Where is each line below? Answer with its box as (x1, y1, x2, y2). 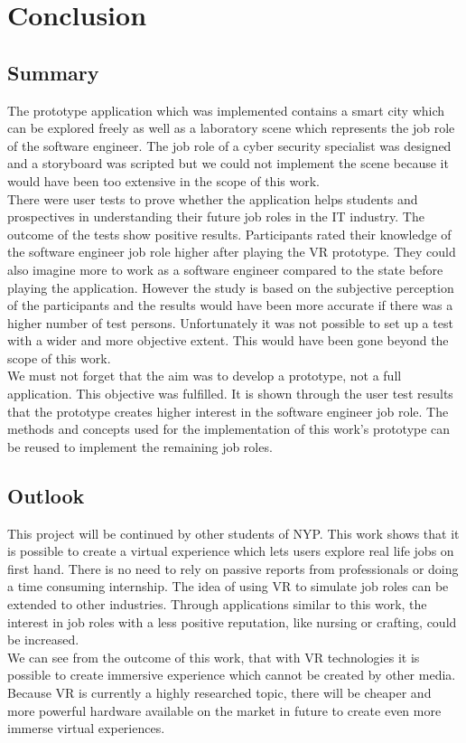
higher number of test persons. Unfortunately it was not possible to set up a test (7, 313, 453, 332)
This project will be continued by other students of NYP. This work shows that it (7, 523, 460, 542)
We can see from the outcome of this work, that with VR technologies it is (7, 647, 420, 666)
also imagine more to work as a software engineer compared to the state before (7, 259, 443, 278)
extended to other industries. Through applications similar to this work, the (7, 595, 427, 614)
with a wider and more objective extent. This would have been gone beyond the (7, 331, 449, 350)
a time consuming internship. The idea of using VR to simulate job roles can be (7, 577, 449, 596)
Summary (7, 58, 99, 86)
